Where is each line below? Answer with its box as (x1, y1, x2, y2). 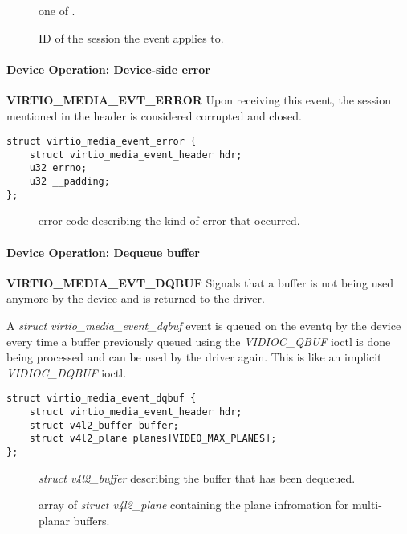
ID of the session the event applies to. (39, 29, 224, 46)
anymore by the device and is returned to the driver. (6, 290, 265, 307)
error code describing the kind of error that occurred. (39, 212, 300, 229)
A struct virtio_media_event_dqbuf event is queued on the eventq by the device (6, 317, 401, 334)
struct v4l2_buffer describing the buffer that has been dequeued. (39, 469, 356, 486)
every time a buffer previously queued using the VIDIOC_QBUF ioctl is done (6, 332, 391, 349)
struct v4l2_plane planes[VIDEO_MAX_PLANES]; (29, 433, 277, 445)
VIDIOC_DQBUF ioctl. (6, 364, 127, 381)
